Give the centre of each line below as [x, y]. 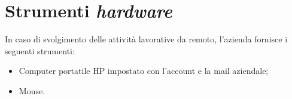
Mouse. [32, 90]
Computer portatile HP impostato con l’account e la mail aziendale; [144, 71]
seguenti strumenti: [40, 50]
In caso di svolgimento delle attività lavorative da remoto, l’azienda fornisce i [146, 39]
